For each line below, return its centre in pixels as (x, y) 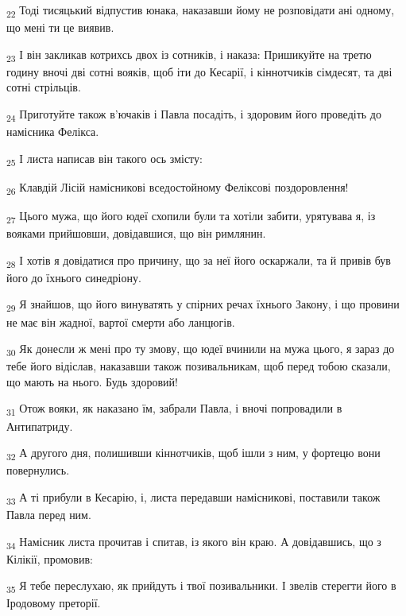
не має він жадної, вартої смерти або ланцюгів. (121, 322)
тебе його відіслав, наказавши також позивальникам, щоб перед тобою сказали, (199, 366)
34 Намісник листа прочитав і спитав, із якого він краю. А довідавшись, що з (194, 542)
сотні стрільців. (44, 87)
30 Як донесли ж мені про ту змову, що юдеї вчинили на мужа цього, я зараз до (201, 349)
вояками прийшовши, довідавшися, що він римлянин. (136, 233)
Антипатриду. (40, 426)
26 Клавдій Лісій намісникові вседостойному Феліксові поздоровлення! (178, 188)
